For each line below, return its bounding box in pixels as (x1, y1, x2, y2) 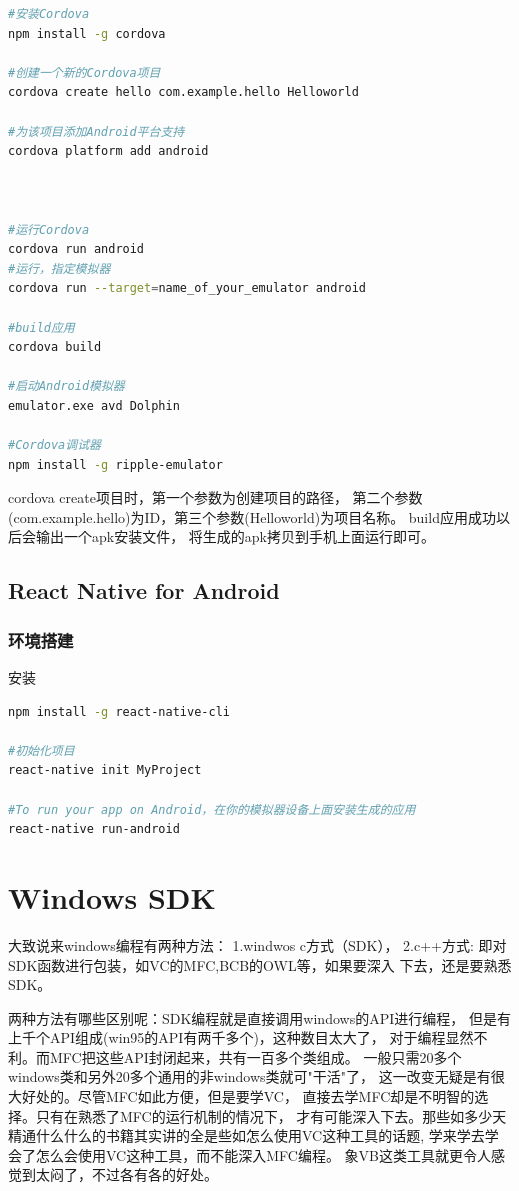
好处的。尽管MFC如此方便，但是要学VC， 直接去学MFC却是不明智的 (21, 1086, 475, 1107)
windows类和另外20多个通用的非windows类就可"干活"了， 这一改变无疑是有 (8, 1066, 491, 1087)
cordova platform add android (8, 144, 209, 159)
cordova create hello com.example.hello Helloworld (8, 85, 359, 100)
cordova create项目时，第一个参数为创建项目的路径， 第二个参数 (8, 487, 423, 508)
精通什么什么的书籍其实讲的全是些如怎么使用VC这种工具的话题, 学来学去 (8, 1125, 485, 1146)
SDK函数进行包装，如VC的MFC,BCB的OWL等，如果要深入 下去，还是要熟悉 (8, 954, 512, 975)
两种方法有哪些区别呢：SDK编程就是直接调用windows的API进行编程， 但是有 (8, 1007, 511, 1028)
